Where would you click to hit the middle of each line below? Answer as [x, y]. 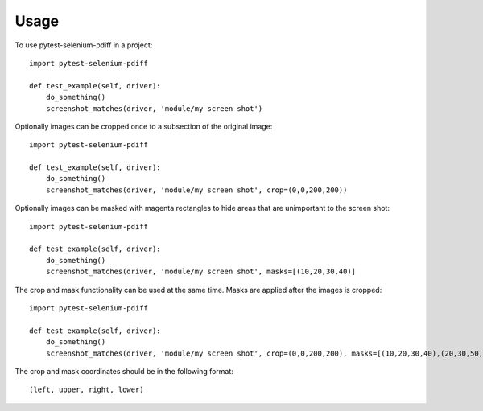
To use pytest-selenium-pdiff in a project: [84, 45]
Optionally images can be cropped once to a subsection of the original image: [144, 126]
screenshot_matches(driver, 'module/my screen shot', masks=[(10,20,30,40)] [201, 272]
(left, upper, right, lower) [87, 390]
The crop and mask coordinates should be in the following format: [124, 371]
